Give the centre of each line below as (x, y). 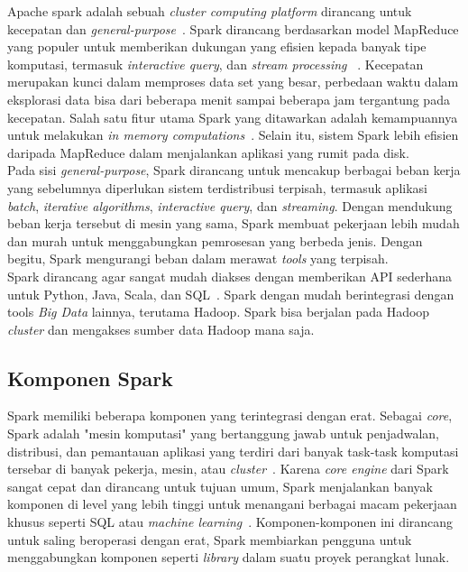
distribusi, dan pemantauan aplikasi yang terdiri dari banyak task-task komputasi (233, 451)
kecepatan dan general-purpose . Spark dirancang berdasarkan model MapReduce (233, 28)
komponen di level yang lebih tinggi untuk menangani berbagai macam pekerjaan (232, 504)
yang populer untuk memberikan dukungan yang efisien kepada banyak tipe (217, 46)
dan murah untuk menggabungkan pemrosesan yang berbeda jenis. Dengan (215, 240)
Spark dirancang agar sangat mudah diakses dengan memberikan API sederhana (230, 276)
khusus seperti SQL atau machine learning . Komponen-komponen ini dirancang (230, 522)
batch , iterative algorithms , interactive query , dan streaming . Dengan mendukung (230, 205)
